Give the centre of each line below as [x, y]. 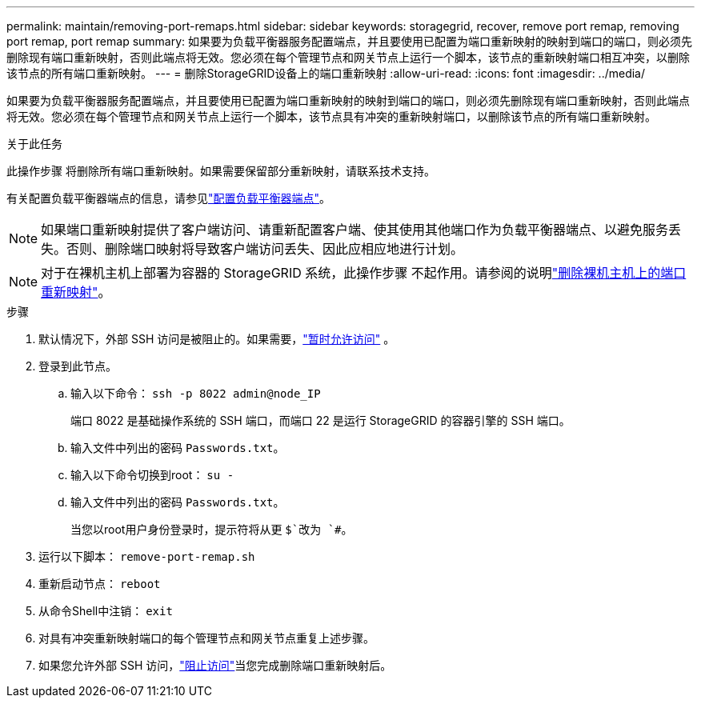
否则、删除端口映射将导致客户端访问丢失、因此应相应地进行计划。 [265, 249]
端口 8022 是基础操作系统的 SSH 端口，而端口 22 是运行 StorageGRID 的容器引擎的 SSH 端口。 [320, 420]
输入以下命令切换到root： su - [152, 475]
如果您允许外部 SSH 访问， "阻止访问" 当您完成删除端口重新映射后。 [215, 665]
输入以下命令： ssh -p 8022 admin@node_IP [196, 393]
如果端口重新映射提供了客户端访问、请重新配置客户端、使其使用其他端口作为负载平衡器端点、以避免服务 [355, 230]
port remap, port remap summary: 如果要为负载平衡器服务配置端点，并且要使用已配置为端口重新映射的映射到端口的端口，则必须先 [350, 41]
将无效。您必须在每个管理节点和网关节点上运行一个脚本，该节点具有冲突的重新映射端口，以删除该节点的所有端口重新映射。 [331, 116]
